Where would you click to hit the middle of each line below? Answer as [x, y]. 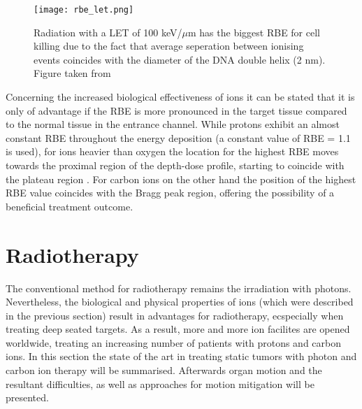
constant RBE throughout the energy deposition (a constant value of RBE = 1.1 [178, 137]
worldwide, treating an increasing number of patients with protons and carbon [174, 342]
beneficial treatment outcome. [70, 206]
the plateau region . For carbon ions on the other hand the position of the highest [181, 179]
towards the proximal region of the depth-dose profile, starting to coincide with [175, 165]
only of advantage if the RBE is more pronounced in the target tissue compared [176, 110]
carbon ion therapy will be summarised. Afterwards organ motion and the [164, 370]
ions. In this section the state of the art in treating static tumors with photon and [181, 356]
